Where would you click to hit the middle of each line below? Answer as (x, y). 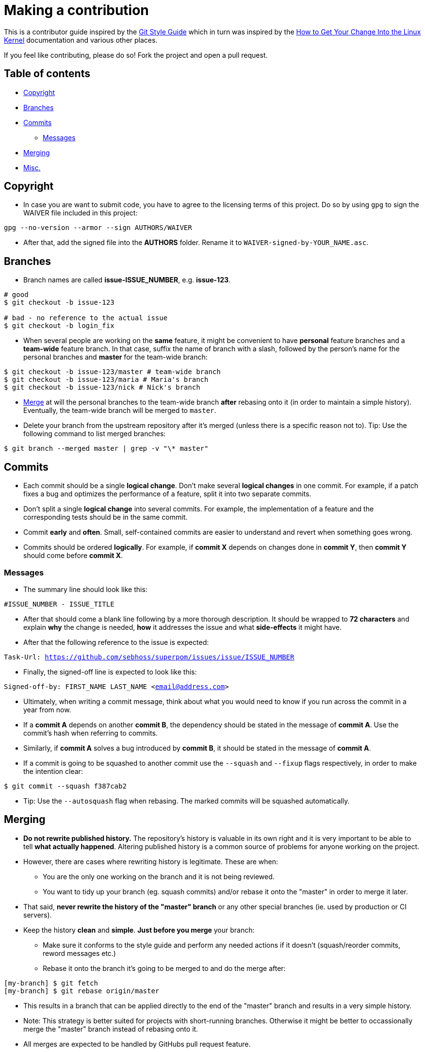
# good (16, 295)
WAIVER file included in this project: (81, 213)
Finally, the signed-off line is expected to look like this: (110, 672)
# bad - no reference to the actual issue (86, 318)
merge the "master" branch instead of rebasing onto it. (111, 1029)
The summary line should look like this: (85, 589)
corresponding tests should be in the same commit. (106, 517)
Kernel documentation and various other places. (81, 40)
